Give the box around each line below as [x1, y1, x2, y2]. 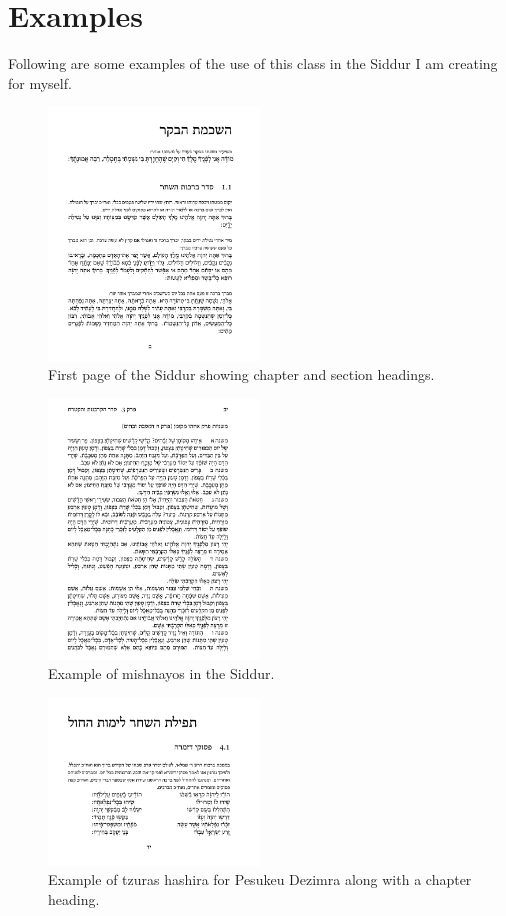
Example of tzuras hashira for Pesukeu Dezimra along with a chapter [48, 869, 472, 890]
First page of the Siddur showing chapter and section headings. [48, 364, 435, 385]
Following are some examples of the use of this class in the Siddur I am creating [8, 53, 498, 74]
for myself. [8, 72, 72, 93]
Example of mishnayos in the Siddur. [48, 663, 275, 684]
